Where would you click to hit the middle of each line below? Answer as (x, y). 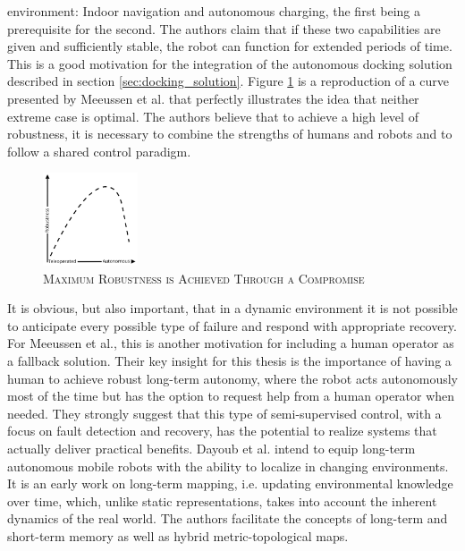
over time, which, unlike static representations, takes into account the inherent (222, 500)
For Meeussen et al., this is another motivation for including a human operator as (231, 343)
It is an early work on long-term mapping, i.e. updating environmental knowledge (230, 483)
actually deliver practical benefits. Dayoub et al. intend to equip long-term (211, 448)
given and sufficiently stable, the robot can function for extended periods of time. (230, 46)
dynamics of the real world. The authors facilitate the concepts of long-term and (228, 518)
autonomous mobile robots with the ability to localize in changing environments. (228, 466)
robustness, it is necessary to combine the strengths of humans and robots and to (230, 134)
